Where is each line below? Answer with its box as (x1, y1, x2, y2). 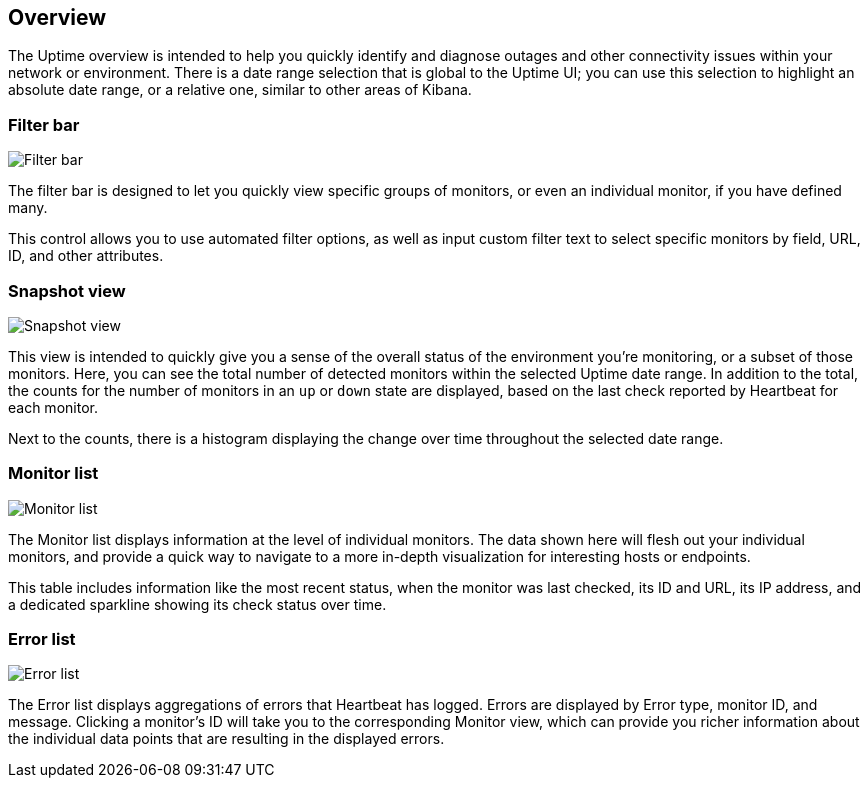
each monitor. (8, 398, 98, 416)
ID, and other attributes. (8, 247, 164, 265)
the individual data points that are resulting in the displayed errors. (8, 730, 445, 748)
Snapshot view (8, 280, 126, 301)
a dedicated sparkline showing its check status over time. (8, 595, 387, 613)
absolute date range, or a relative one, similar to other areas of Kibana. (8, 81, 472, 99)
